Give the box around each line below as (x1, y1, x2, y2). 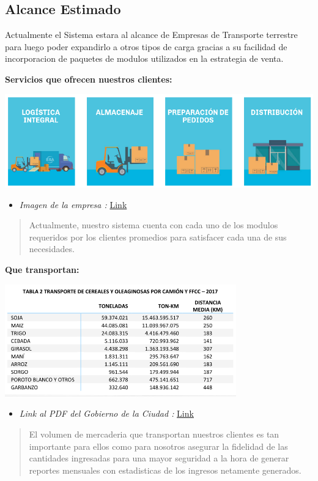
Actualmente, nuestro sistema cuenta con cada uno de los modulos (29, 218, 278, 231)
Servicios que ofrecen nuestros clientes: (5, 72, 172, 85)
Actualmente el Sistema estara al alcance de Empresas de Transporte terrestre (5, 28, 298, 41)
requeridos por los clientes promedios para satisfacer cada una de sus (29, 230, 287, 243)
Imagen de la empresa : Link (19, 198, 127, 211)
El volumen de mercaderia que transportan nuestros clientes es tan (29, 428, 279, 440)
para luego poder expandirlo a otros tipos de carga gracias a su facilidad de (5, 40, 287, 53)
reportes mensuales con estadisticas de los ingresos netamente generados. (29, 463, 301, 476)
